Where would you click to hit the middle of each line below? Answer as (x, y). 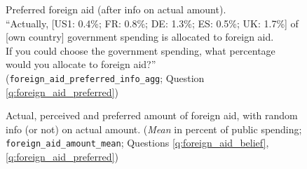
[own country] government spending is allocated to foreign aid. (140, 37)
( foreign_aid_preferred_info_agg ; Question (105, 77)
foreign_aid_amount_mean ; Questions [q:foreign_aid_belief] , (137, 143)
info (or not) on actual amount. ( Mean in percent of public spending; (154, 129)
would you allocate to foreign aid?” (81, 64)
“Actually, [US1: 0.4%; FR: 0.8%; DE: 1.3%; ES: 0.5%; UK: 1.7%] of (152, 23)
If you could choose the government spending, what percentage (141, 50)
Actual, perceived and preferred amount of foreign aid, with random (152, 115)
